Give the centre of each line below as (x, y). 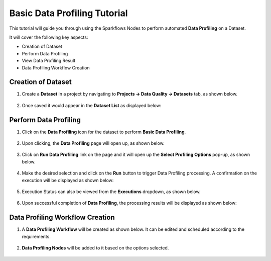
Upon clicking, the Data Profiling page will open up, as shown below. (93, 143)
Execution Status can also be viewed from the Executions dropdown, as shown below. (111, 192)
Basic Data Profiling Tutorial (69, 13)
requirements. (36, 236)
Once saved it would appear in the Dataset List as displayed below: (92, 105)
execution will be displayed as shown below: (68, 180)
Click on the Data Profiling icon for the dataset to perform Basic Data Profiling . (104, 132)
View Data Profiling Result (49, 61)
